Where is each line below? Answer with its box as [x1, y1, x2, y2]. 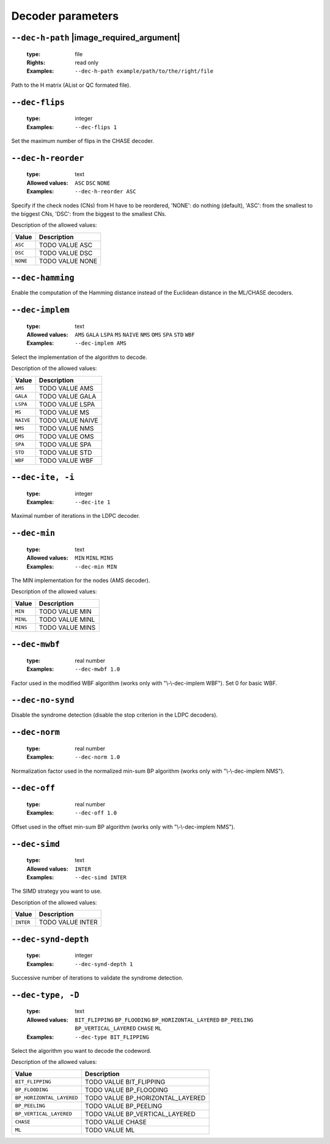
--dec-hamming [11, 273, 75, 283]
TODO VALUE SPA [38, 440, 92, 449]
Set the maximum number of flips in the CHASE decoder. [11, 137, 155, 144]
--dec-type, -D [11, 990, 79, 1000]
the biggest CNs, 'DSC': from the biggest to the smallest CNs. [11, 210, 167, 217]
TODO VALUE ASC [38, 240, 93, 249]
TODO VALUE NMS [38, 424, 94, 432]
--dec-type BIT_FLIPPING [75, 1033, 149, 1041]
